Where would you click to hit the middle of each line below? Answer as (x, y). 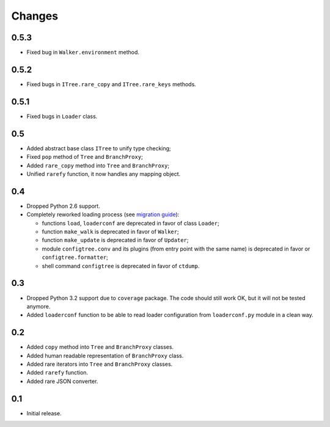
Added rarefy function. (57, 373)
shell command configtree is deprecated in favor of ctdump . (121, 266)
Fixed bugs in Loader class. (62, 116)
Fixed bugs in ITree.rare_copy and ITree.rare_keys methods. (112, 84)
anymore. (38, 306)
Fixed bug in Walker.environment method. (83, 53)
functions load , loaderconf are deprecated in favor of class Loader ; (130, 223)
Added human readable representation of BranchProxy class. (105, 356)
